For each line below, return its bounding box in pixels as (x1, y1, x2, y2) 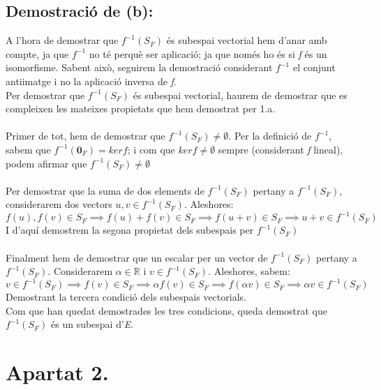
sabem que (6, 142, 51, 156)
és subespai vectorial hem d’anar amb (166, 33, 327, 47)
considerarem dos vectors (6, 197, 112, 211)
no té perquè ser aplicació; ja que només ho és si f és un (89, 46, 327, 61)
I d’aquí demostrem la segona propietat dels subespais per (6, 223, 254, 237)
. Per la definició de (228, 128, 312, 143)
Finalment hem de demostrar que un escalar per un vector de (6, 250, 268, 264)
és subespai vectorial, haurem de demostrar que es (133, 87, 348, 102)
